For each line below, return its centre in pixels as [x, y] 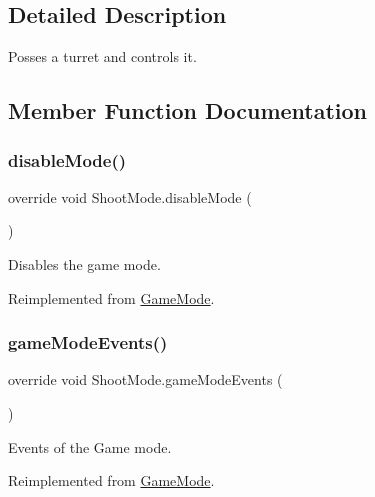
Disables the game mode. [84, 263]
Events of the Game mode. [90, 446]
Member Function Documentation [188, 110]
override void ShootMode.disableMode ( [130, 196]
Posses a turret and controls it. [102, 56]
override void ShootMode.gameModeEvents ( [145, 379]
